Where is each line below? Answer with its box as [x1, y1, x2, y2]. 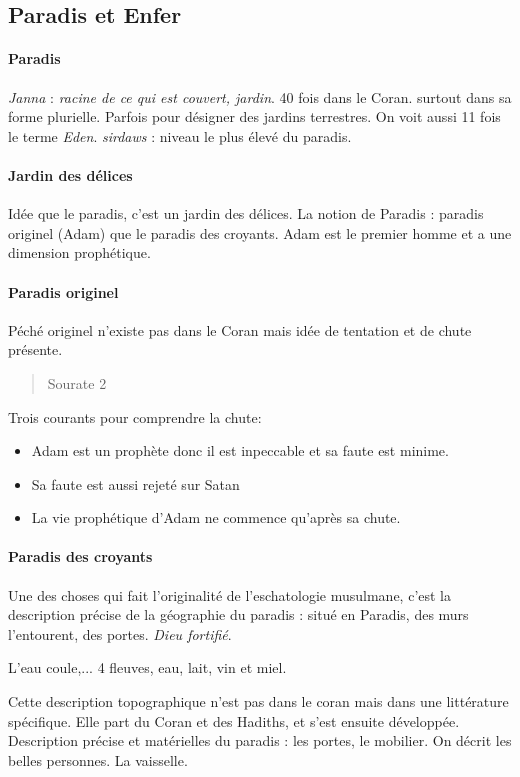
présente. [8, 339, 63, 360]
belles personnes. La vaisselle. [8, 749, 188, 770]
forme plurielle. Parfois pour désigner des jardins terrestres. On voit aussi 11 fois [8, 106, 501, 127]
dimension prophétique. [8, 242, 151, 263]
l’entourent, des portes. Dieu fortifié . [8, 623, 232, 644]
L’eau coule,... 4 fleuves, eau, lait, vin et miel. [8, 657, 287, 678]
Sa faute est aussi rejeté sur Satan [31, 473, 240, 494]
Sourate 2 [47, 372, 107, 393]
